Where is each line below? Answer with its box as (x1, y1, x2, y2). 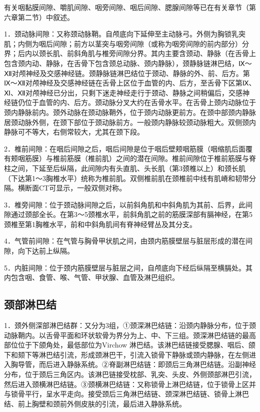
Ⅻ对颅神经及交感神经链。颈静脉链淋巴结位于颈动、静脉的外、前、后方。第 (4, 67, 250, 78)
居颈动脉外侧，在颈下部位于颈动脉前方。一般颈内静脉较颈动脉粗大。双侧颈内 (4, 116, 256, 127)
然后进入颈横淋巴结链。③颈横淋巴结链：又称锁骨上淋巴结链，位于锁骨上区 (4, 378, 249, 389)
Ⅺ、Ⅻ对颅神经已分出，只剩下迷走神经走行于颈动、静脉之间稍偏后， (4, 87, 228, 97)
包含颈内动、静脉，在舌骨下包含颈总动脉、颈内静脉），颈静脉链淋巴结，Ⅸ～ (4, 57, 252, 68)
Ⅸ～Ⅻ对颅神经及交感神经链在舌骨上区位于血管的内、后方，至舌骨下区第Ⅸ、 (4, 77, 256, 88)
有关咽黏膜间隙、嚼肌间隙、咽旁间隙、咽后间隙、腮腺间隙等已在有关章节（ (4, 2, 249, 12)
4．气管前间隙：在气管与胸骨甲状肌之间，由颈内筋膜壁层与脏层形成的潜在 (4, 235, 245, 246)
